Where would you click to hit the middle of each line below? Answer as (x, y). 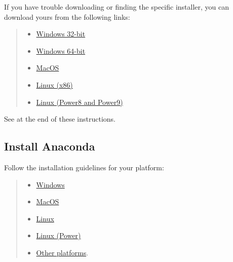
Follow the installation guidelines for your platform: (84, 167)
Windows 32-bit (61, 34)
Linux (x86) (54, 84)
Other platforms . (62, 252)
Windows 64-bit (61, 50)
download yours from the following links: (67, 16)
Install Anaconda (50, 146)
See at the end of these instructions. (60, 119)
